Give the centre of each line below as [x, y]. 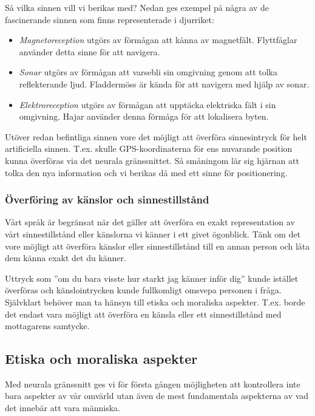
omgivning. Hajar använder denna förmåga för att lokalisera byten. [144, 116]
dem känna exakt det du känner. [66, 258]
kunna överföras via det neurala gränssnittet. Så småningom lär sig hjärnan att [152, 160]
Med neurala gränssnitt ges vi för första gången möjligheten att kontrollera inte [153, 384]
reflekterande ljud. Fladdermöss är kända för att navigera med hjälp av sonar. [164, 84]
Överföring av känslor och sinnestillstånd [107, 199]
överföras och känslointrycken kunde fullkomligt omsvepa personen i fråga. [143, 290]
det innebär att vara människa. [63, 408]
